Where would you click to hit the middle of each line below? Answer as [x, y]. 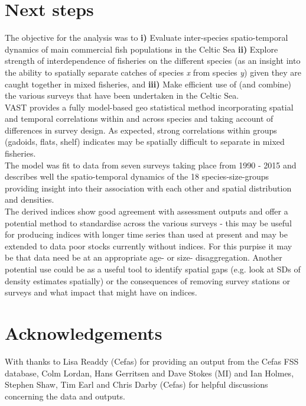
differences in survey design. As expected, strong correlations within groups [141, 130]
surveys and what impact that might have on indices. [101, 292]
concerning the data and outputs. [65, 396]
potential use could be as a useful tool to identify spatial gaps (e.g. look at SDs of [153, 269]
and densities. [30, 199]
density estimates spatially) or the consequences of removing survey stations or [148, 280]
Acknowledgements [84, 332]
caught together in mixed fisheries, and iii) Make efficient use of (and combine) [148, 84]
